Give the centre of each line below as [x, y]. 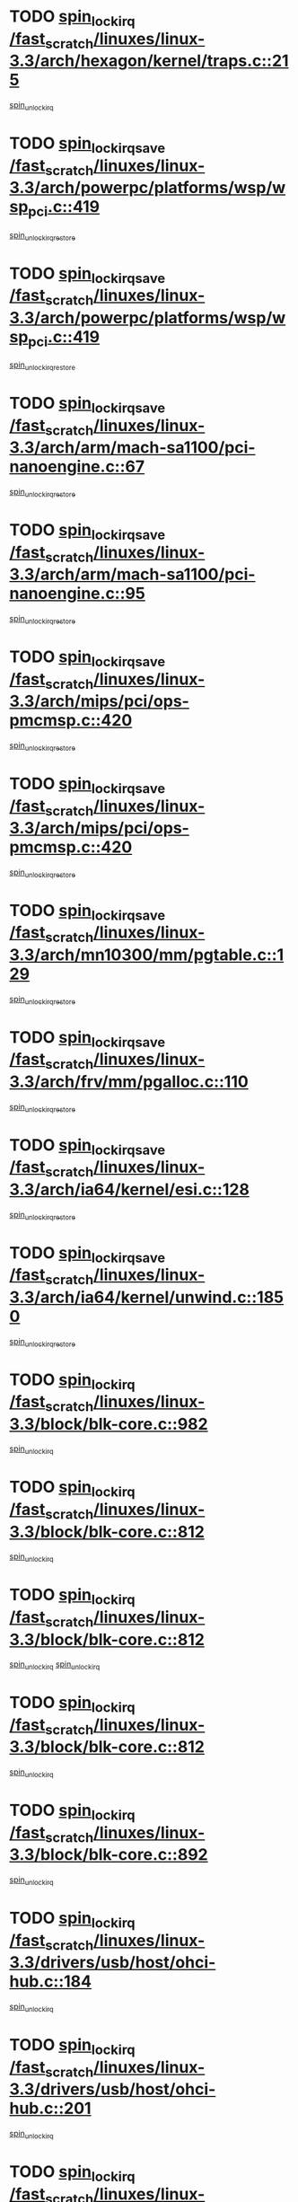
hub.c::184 [51, 1982]
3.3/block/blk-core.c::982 [109, 1424]
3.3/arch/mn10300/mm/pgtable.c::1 [147, 955]
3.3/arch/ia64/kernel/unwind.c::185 [147, 1297]
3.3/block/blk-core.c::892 [109, 1855]
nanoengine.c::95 [77, 594]
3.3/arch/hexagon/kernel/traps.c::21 [149, 61]
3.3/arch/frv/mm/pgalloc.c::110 [129, 1082]
